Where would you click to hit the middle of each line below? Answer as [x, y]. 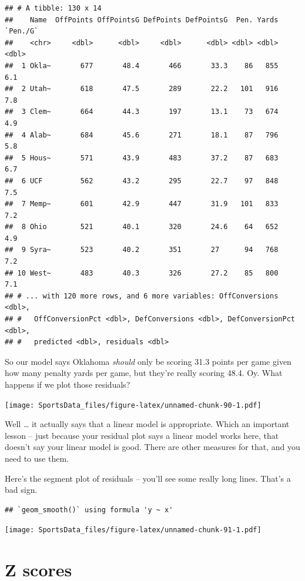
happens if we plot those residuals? [68, 384]
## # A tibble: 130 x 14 [53, 8]
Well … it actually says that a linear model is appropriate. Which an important [147, 424]
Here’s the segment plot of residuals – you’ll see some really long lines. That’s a [148, 478]
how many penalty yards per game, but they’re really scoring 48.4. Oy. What [144, 373]
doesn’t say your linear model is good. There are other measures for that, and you [152, 447]
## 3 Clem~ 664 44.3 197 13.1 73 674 [142, 112]
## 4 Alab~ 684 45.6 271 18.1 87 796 [142, 135]
